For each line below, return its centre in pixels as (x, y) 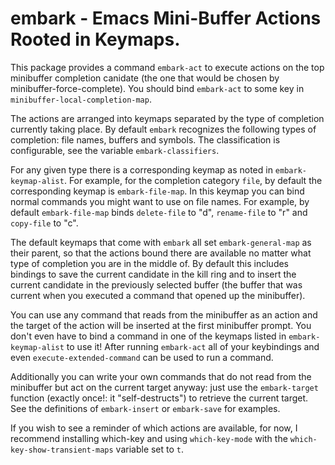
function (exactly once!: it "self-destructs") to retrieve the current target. (159, 398)
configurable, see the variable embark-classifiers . (115, 150)
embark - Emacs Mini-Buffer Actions (166, 18)
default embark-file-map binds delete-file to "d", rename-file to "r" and (159, 212)
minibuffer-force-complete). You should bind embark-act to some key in (157, 88)
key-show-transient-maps (62, 450)
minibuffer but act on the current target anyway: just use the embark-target (164, 387)
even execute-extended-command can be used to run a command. (142, 357)
